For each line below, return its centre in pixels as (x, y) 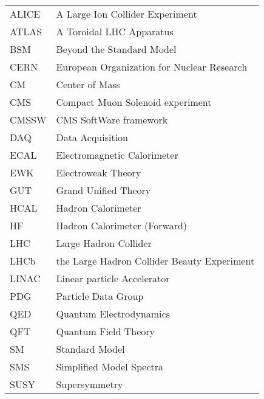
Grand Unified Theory (103, 190)
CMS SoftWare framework (112, 120)
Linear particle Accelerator (113, 278)
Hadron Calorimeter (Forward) (122, 225)
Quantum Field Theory (105, 331)
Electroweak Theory (99, 172)
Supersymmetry (90, 384)
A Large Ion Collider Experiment (127, 14)
